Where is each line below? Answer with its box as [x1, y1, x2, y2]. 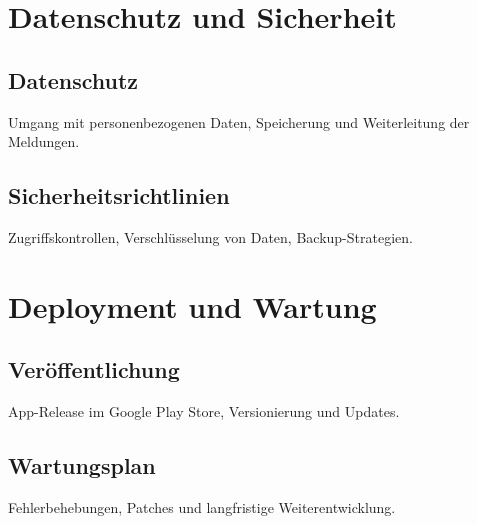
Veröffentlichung [8, 354, 180, 385]
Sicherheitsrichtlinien [8, 180, 230, 211]
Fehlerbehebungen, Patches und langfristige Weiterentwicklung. [8, 496, 396, 517]
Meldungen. [8, 131, 80, 152]
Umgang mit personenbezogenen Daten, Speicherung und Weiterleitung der [8, 111, 470, 132]
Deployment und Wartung [8, 285, 377, 326]
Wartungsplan [8, 450, 156, 481]
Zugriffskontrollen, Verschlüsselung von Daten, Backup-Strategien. [8, 226, 413, 247]
